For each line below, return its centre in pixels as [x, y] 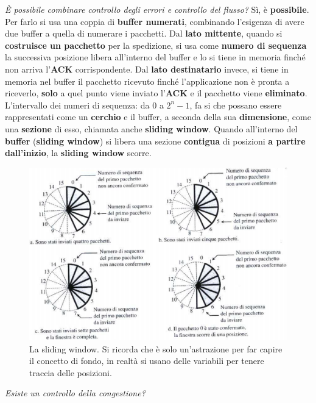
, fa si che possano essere [236, 105]
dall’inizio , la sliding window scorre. [78, 153]
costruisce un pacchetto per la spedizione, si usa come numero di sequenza [156, 45]
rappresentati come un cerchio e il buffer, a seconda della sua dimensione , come [158, 117]
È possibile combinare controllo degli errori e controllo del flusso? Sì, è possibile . [157, 9]
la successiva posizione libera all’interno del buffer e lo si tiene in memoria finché [155, 57]
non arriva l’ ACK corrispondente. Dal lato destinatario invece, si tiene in [147, 69]
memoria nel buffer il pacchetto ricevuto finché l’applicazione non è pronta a [147, 81]
